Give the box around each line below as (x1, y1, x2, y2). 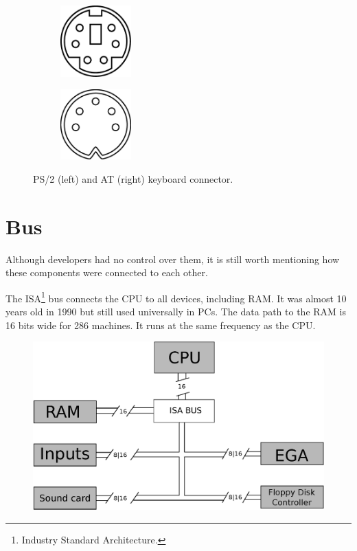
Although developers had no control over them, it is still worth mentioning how (5, 251, 340, 266)
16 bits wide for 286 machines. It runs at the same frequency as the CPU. (5, 317, 316, 332)
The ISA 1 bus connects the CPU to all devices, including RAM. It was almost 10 (5, 289, 347, 305)
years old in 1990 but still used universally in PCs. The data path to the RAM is (5, 304, 346, 319)
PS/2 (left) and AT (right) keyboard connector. (33, 171, 233, 185)
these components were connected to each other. (5, 265, 208, 280)
